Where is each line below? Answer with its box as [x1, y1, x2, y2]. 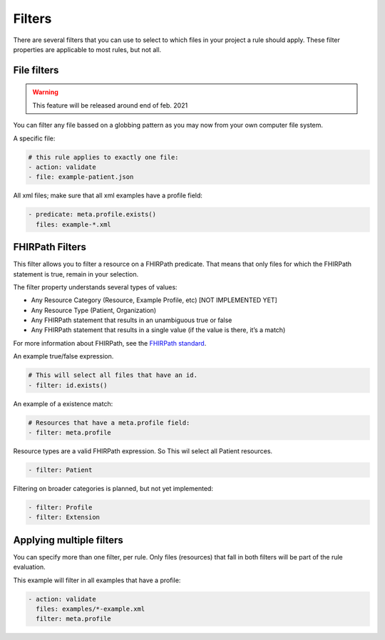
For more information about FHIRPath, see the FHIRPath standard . [13, 339, 207, 347]
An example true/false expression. [13, 352, 114, 361]
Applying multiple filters [13, 534, 124, 546]
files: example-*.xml [36, 220, 112, 228]
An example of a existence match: [13, 399, 113, 408]
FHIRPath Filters [13, 241, 87, 253]
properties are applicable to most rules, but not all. [13, 45, 162, 53]
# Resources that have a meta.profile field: [28, 418, 190, 427]
